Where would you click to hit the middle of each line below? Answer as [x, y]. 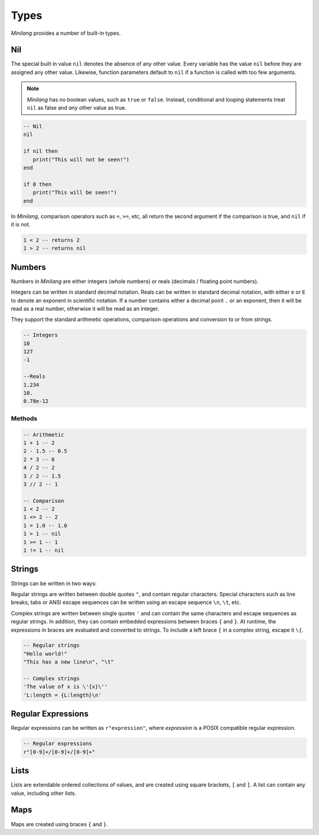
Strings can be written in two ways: [54, 583]
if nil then [41, 151]
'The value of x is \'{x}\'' [66, 687]
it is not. [21, 224]
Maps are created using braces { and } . [60, 824]
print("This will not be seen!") [81, 159]
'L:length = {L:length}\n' [62, 695]
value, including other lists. [44, 793]
